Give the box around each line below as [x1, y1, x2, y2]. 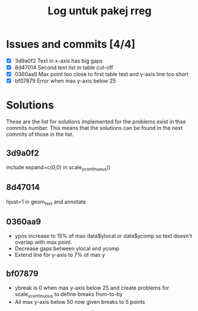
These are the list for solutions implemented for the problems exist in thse [6, 118, 186, 125]
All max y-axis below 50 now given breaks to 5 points [14, 298, 145, 305]
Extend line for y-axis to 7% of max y [14, 251, 106, 259]
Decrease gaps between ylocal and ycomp [14, 245, 120, 252]
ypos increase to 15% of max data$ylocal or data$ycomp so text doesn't [14, 233, 193, 240]
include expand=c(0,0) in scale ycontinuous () [6, 163, 111, 172]
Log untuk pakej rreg [47, 4, 152, 18]
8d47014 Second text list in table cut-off [14, 64, 114, 71]
